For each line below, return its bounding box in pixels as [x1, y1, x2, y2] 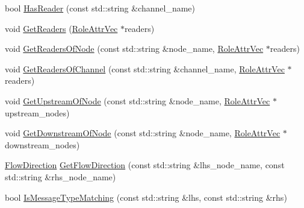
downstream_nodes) [5, 138, 80, 151]
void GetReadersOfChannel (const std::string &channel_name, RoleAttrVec [5, 62, 285, 75]
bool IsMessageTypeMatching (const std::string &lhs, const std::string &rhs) [5, 191, 287, 203]
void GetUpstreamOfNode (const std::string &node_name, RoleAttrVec [5, 94, 270, 107]
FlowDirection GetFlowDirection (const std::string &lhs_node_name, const [5, 159, 285, 171]
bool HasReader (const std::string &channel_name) [5, 2, 195, 14]
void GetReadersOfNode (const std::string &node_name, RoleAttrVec [5, 42, 264, 55]
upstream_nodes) [5, 106, 70, 119]
